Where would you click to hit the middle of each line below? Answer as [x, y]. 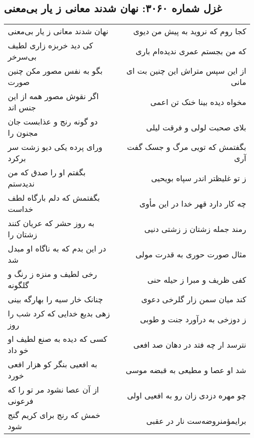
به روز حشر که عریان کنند [51, 223]
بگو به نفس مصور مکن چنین [55, 71]
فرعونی [21, 401]
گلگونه [19, 285]
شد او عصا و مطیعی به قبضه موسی [186, 370]
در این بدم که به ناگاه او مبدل [57, 249]
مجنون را [23, 133]
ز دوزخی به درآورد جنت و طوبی [193, 319]
